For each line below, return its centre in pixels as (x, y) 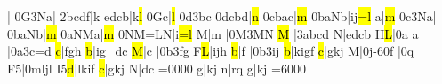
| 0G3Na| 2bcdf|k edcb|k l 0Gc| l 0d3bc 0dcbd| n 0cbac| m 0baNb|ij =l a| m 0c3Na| (222, 16)
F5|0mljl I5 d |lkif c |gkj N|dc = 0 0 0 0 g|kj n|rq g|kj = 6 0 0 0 (157, 68)
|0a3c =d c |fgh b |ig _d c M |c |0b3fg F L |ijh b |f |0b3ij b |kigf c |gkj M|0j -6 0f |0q (211, 51)
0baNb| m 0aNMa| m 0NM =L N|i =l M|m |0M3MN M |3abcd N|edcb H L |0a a (213, 33)
